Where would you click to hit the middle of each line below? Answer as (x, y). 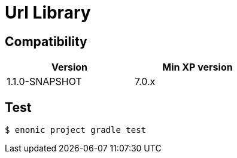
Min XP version (197, 67)
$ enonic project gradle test (76, 130)
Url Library (48, 13)
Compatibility (46, 41)
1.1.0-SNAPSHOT (44, 82)
